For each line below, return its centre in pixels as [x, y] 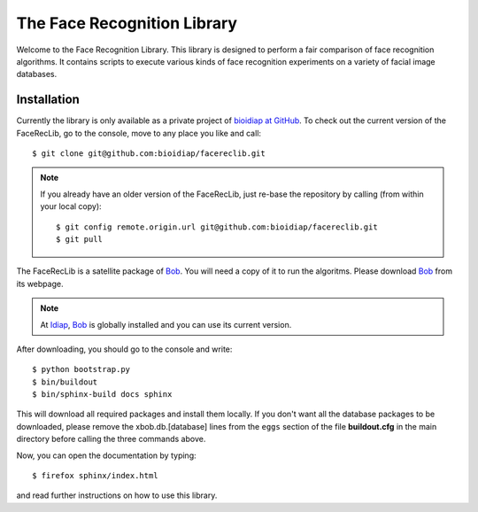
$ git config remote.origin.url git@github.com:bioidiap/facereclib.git [217, 227]
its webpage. [40, 283]
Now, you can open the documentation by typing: [106, 455]
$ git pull [80, 239]
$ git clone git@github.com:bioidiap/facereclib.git [149, 154]
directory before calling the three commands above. [111, 439]
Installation [48, 100]
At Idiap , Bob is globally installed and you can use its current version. [166, 324]
